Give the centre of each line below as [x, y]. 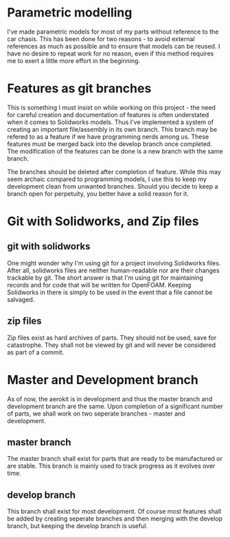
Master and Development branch [103, 380]
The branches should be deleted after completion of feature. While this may [114, 171]
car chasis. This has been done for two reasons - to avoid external [101, 38]
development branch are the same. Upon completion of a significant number [115, 406]
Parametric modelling [70, 13]
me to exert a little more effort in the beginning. [74, 60]
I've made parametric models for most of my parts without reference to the [113, 32]
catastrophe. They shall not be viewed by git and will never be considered [112, 345]
